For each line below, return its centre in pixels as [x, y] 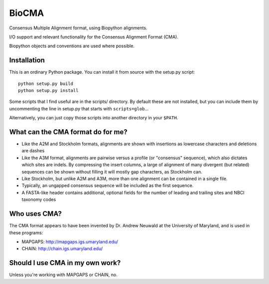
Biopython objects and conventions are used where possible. [72, 46]
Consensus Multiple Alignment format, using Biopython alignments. [78, 28]
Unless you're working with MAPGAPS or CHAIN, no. [63, 275]
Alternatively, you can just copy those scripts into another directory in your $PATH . [94, 118]
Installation [27, 60]
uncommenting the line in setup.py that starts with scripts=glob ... [79, 108]
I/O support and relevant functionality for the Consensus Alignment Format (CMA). [94, 37]
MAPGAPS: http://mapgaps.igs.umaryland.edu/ [70, 242]
